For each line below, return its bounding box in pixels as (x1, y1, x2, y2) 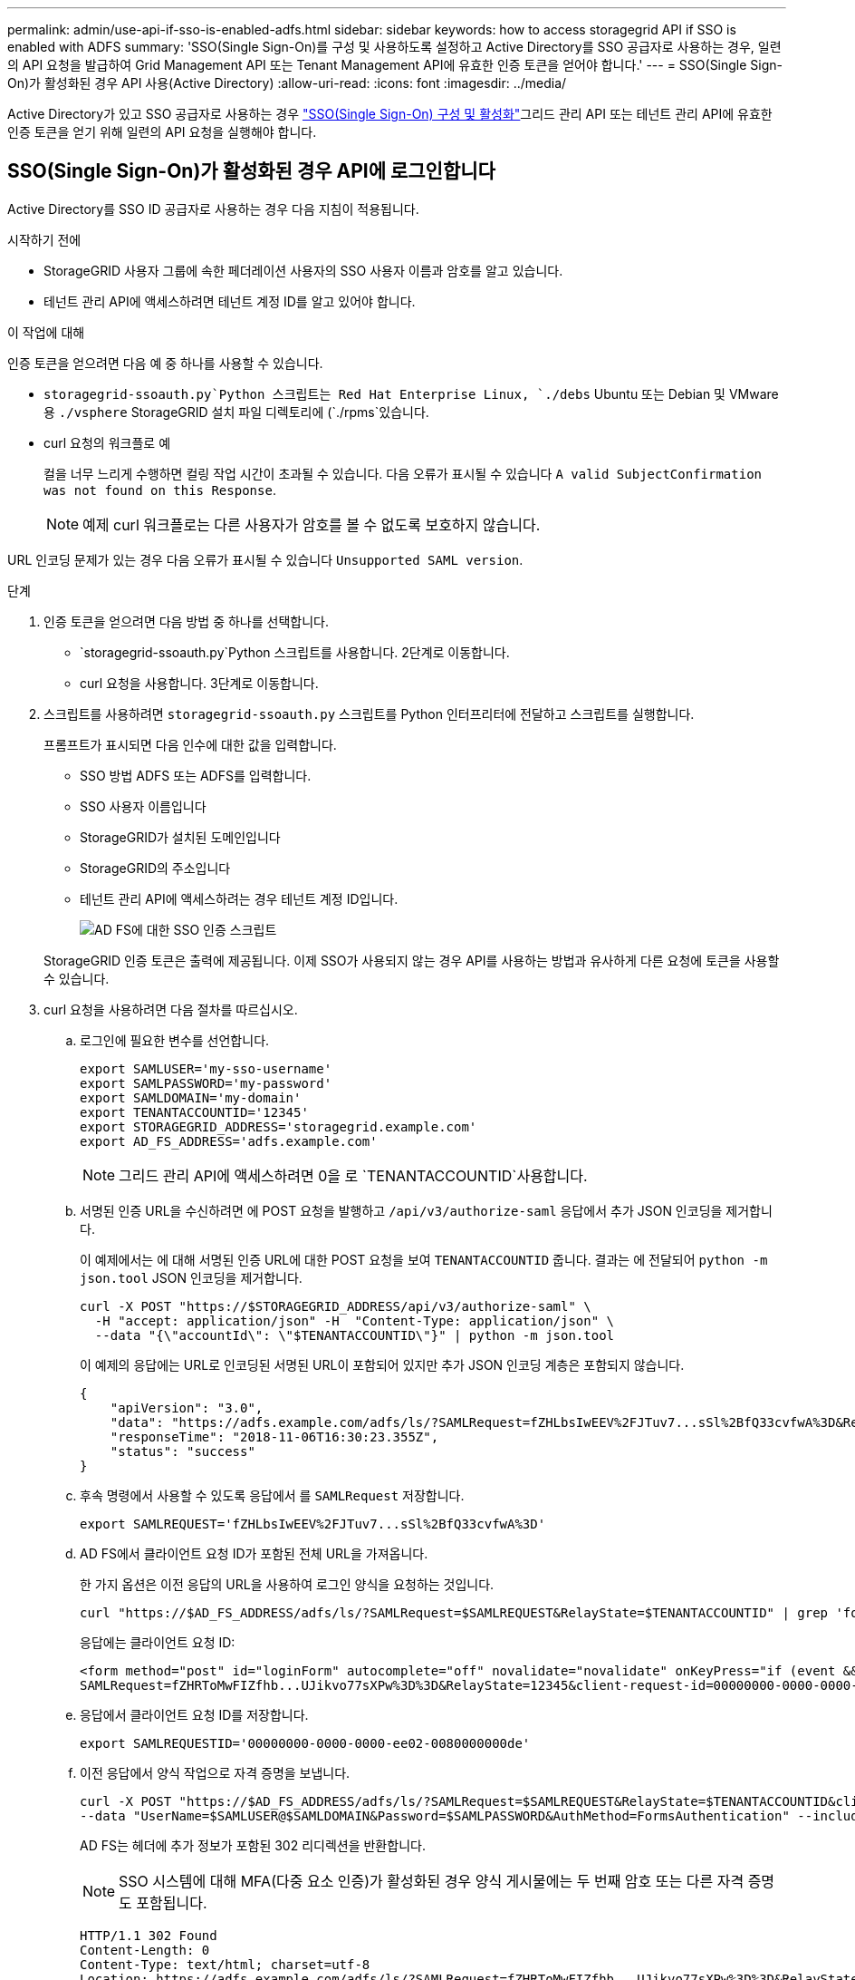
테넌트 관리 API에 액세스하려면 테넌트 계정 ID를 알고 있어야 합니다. (43, 293, 416, 309)
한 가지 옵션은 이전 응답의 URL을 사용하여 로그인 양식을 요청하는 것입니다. (80, 1576, 495, 1592)
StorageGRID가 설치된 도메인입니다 (80, 829, 281, 845)
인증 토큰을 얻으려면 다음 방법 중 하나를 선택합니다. (43, 613, 329, 629)
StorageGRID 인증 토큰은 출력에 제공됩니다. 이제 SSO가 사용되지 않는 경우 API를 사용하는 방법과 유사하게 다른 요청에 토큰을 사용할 (43, 952, 780, 968)
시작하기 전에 (7, 231, 82, 247)
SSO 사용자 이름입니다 (80, 798, 207, 814)
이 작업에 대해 (7, 324, 85, 340)
